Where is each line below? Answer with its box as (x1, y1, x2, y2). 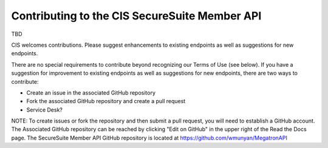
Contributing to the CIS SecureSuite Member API (11, 9, 262, 22)
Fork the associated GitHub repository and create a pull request (26, 98, 186, 105)
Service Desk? (26, 106, 63, 113)
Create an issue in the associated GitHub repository (26, 89, 156, 96)
